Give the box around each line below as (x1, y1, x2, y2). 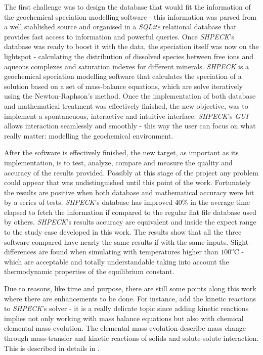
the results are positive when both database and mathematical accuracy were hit (4, 187, 254, 197)
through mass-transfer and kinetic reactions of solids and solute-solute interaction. (4, 333, 259, 343)
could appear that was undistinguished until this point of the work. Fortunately (4, 177, 251, 188)
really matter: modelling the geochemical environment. (4, 130, 173, 141)
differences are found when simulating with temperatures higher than (4, 246, 218, 257)
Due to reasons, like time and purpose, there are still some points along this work (4, 283, 256, 294)
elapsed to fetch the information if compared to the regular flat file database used (4, 206, 256, 217)
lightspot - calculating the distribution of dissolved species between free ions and (4, 51, 253, 61)
